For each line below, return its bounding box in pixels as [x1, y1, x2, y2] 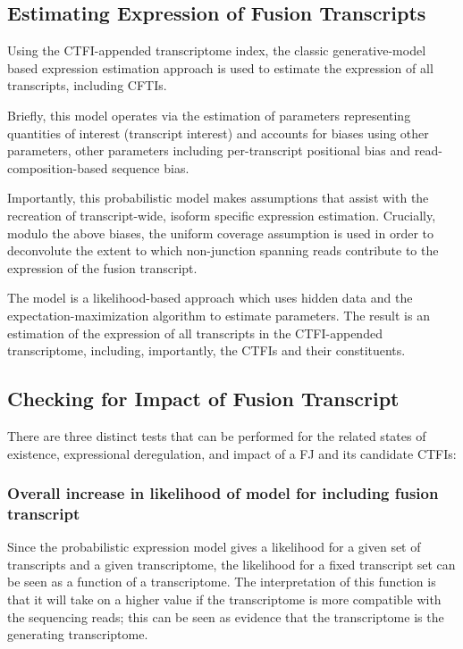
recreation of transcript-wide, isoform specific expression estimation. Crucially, [7, 205, 436, 224]
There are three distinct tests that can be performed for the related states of [7, 426, 426, 445]
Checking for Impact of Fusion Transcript [7, 385, 400, 412]
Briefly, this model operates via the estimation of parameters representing [7, 105, 411, 124]
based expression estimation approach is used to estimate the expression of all [7, 58, 434, 77]
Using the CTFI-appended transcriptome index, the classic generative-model [7, 41, 426, 60]
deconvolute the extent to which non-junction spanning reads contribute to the [7, 241, 439, 260]
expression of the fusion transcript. [7, 258, 198, 277]
